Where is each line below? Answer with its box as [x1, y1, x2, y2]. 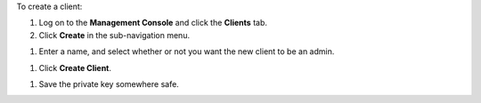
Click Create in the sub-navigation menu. [38, 29, 191, 40]
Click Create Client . [38, 62, 111, 73]
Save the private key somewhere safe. [38, 78, 180, 89]
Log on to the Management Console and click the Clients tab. [38, 18, 267, 28]
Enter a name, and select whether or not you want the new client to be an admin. [38, 46, 335, 57]
